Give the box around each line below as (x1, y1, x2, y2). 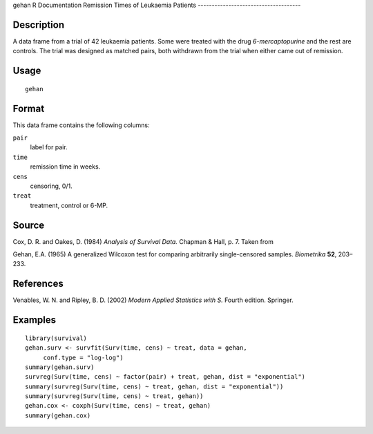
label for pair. (30, 143, 68, 151)
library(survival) (25, 334, 88, 342)
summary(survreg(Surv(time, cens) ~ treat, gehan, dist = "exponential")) (25, 382, 284, 390)
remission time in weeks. (30, 162, 101, 171)
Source (12, 219, 45, 231)
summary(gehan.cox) (25, 411, 91, 419)
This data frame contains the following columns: (12, 121, 150, 129)
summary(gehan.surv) (25, 363, 95, 371)
